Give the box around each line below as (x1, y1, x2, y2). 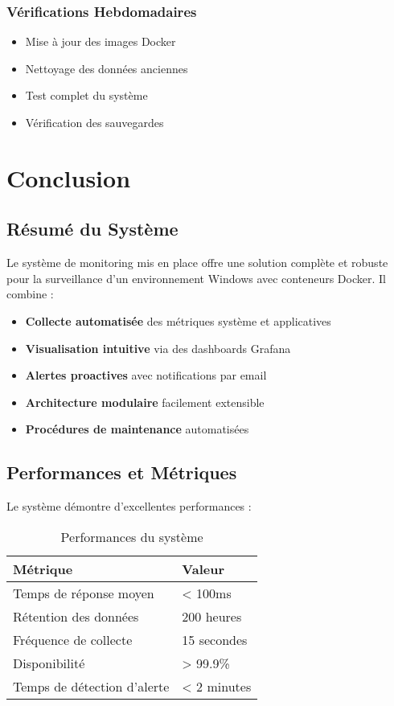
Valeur (182, 559, 224, 578)
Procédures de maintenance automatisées (25, 421, 249, 437)
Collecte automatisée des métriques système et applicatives (25, 312, 331, 329)
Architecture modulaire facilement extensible (25, 393, 265, 410)
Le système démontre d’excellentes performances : (6, 498, 252, 515)
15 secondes (182, 630, 248, 649)
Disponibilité (13, 653, 85, 672)
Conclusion (6, 161, 131, 194)
